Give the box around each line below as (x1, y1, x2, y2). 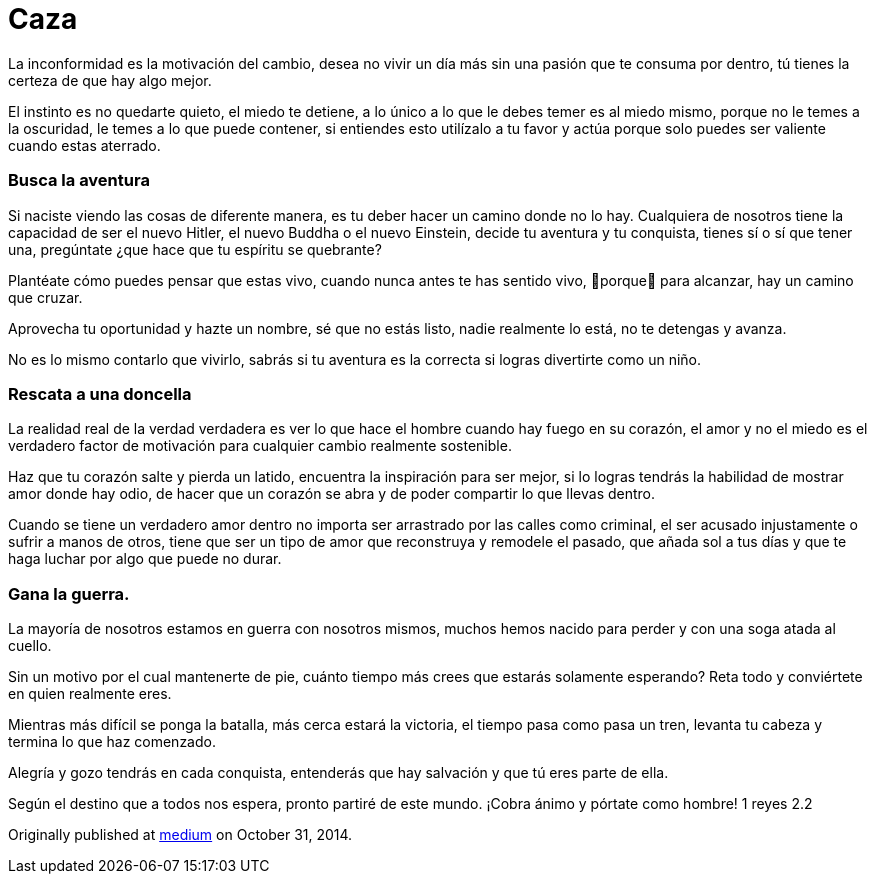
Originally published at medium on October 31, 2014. (8, 826, 353, 843)
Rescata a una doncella (8, 383, 192, 404)
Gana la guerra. (8, 583, 130, 604)
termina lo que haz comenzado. (8, 733, 216, 750)
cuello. (8, 637, 52, 654)
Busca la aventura (8, 170, 150, 191)
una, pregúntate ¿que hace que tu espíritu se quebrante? (8, 240, 382, 258)
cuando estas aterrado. (8, 136, 161, 154)
